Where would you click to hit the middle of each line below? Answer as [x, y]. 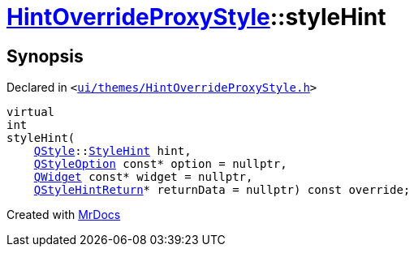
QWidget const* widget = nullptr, [143, 177]
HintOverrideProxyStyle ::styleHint [196, 17]
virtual [31, 112]
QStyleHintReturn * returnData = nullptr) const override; [222, 190]
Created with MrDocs [64, 215]
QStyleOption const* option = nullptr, [160, 164]
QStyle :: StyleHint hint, [112, 151]
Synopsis [45, 56]
